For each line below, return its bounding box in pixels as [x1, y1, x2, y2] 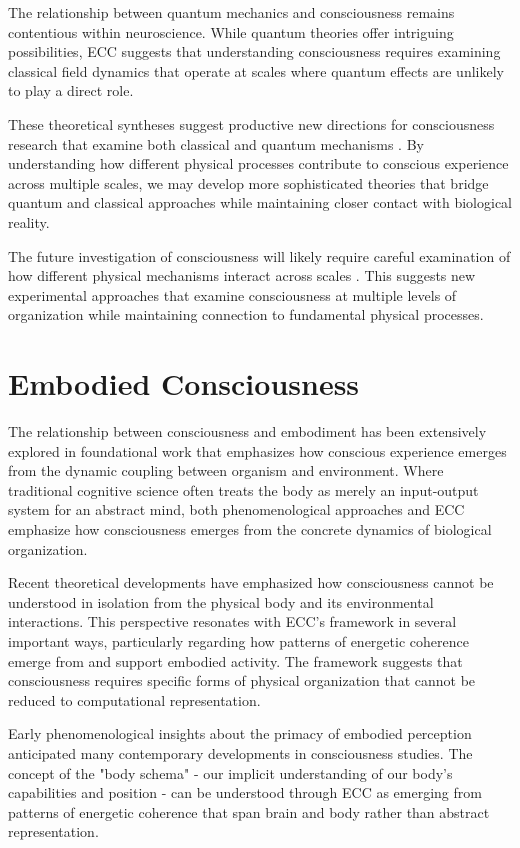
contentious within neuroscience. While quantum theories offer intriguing [8, 21, 454, 42]
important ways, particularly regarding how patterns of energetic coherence [8, 630, 469, 651]
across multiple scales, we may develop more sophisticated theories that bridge [8, 172, 489, 193]
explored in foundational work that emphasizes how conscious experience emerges [8, 440, 507, 461]
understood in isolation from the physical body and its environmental [8, 591, 434, 612]
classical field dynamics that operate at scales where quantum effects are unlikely [8, 60, 504, 81]
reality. [8, 211, 50, 232]
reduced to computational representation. [8, 689, 261, 710]
